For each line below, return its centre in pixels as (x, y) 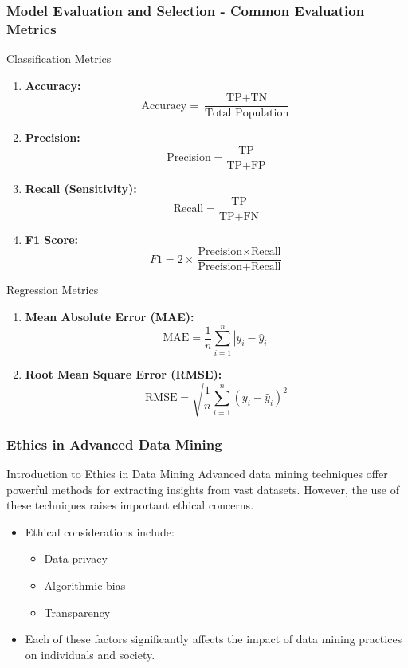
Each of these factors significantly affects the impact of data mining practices (214, 639)
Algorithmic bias (85, 585)
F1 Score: (51, 239)
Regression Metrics (53, 290)
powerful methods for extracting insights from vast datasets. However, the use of (203, 489)
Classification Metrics (59, 59)
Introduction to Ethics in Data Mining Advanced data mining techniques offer (197, 474)
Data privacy (76, 558)
